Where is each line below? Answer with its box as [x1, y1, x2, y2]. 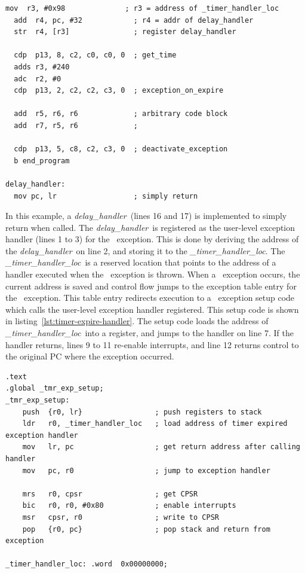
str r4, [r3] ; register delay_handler [14, 28, 236, 36]
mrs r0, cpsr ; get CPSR [22, 489, 198, 498]
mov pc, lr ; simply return [14, 191, 198, 200]
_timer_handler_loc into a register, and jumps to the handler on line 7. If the [5, 327, 294, 339]
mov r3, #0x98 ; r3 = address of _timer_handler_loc [5, 4, 279, 13]
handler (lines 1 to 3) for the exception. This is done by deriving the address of [5, 233, 299, 245]
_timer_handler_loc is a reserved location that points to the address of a [5, 256, 276, 269]
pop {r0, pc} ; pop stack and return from [22, 525, 270, 534]
